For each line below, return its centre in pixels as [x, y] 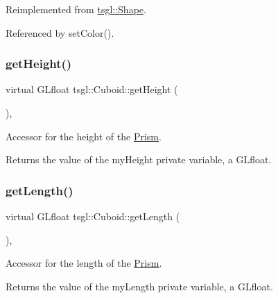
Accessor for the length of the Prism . [84, 263]
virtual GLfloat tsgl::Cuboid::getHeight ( [92, 89]
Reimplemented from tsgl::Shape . [76, 9]
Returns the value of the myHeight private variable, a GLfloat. [139, 159]
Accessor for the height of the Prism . [84, 136]
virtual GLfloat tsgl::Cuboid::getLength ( [93, 216]
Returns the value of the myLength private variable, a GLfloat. [139, 286]
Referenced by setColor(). [60, 32]
